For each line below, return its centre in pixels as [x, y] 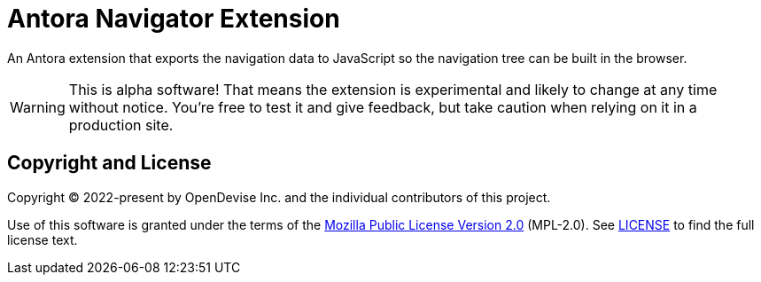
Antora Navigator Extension [174, 19]
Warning [38, 107]
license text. [43, 239]
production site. [121, 125]
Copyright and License [109, 163]
